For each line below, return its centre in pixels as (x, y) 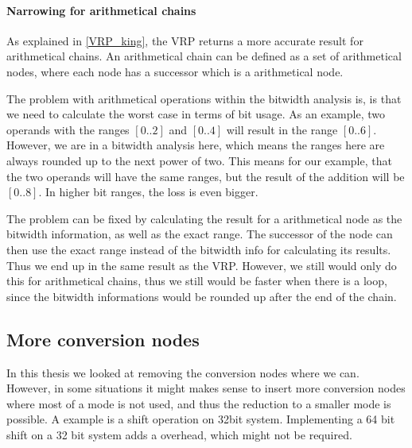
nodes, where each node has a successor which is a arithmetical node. (175, 71)
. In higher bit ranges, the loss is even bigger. (148, 192)
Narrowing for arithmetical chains (101, 10)
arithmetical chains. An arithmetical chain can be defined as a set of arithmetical (204, 56)
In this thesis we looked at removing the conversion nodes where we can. (183, 372)
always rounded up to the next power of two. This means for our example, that (199, 160)
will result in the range (282, 129)
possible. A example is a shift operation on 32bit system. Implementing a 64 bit (201, 419)
